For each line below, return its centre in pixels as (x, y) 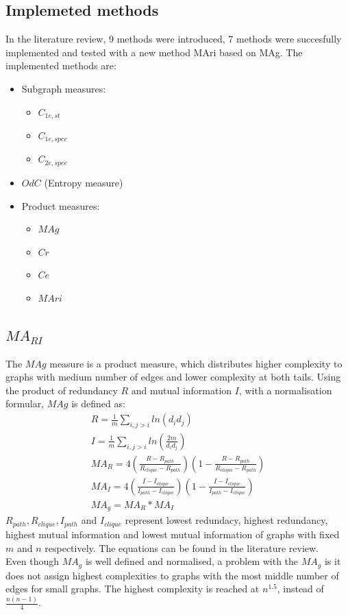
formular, (25, 403)
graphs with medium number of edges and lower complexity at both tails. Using (173, 377)
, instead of (300, 589)
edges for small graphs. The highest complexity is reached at (133, 589)
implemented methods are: (61, 65)
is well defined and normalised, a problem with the (192, 561)
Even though (32, 561)
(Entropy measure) (84, 182)
